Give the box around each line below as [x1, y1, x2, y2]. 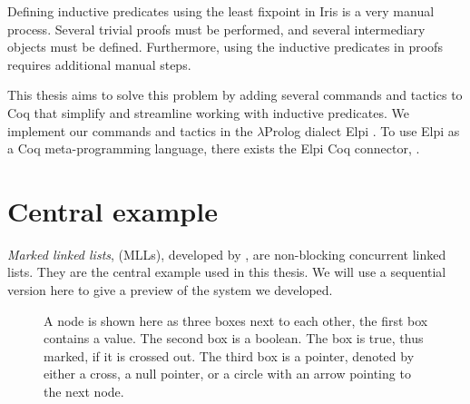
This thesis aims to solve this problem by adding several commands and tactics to [7, 85, 463, 104]
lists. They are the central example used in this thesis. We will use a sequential [7, 262, 446, 281]
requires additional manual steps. [7, 54, 191, 74]
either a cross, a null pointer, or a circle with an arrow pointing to [44, 364, 411, 383]
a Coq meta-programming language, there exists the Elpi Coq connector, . [7, 139, 420, 158]
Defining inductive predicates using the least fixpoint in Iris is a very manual [7, 2, 435, 20]
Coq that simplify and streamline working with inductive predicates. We [7, 103, 409, 122]
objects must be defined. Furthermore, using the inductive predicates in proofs [7, 37, 443, 56]
